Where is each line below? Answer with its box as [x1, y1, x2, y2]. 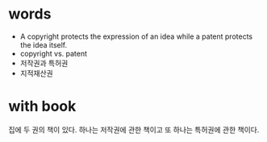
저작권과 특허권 [19, 58, 69, 68]
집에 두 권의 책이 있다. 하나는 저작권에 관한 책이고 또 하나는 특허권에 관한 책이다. [8, 124, 260, 134]
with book [8, 98, 77, 115]
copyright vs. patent [19, 48, 87, 58]
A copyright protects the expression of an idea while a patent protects [19, 31, 252, 41]
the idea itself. [19, 40, 68, 49]
